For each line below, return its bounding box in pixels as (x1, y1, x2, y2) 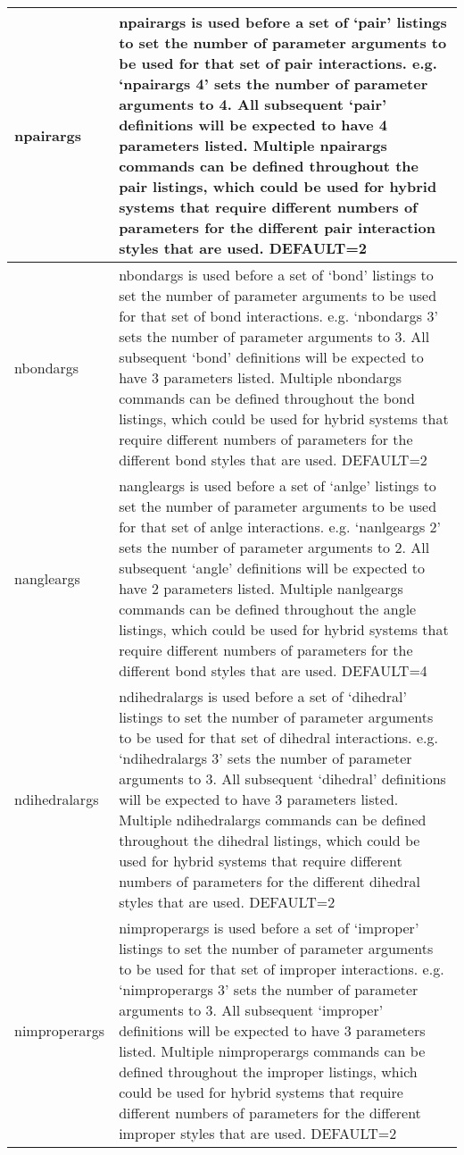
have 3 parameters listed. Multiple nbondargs (119, 367, 402, 388)
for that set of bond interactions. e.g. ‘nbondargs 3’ (119, 305, 438, 326)
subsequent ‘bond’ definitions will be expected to (119, 347, 424, 367)
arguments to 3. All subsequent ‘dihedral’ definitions (119, 768, 446, 789)
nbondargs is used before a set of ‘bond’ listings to (119, 264, 434, 285)
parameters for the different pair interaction (119, 217, 435, 238)
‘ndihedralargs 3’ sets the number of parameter (119, 748, 412, 768)
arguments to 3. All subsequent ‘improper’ (119, 1000, 384, 1020)
